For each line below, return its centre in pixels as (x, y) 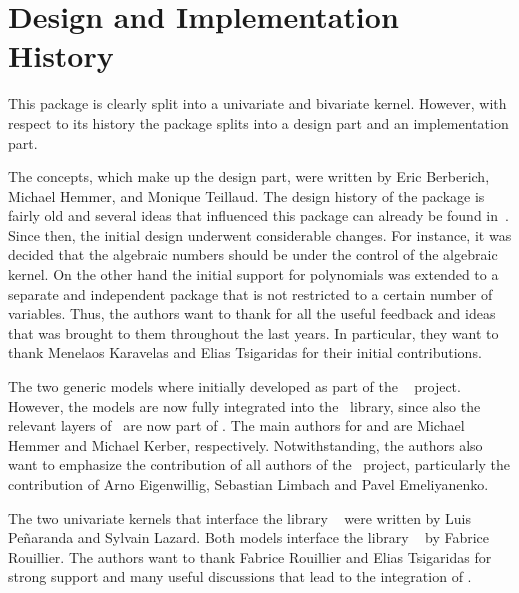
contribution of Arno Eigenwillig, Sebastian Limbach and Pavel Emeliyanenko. (248, 484)
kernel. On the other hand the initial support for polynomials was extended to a (253, 274)
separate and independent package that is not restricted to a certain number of (250, 293)
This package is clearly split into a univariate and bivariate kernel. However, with (257, 103)
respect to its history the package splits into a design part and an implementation (258, 122)
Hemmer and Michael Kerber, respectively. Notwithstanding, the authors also (245, 444)
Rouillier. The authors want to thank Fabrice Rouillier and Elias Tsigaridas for (250, 556)
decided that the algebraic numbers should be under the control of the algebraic (253, 254)
